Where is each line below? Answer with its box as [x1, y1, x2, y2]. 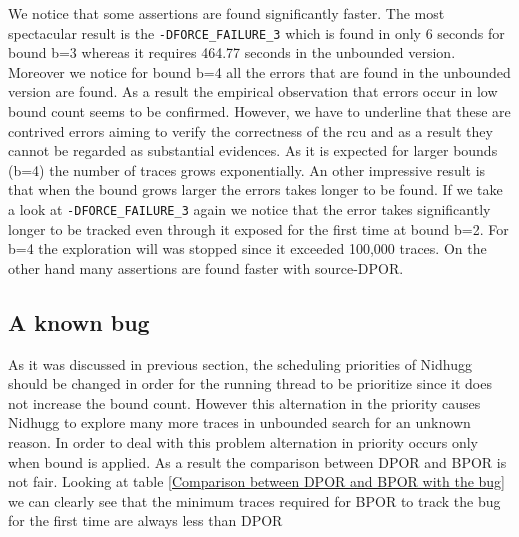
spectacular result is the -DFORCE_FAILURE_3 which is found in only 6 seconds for [8, 22, 505, 43]
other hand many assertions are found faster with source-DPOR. [8, 257, 404, 278]
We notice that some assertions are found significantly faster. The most [8, 3, 445, 23]
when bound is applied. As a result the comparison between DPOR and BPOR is [8, 451, 507, 472]
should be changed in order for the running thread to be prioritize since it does [8, 373, 492, 394]
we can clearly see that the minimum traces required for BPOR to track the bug [8, 490, 501, 511]
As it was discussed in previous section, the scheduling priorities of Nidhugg [8, 353, 472, 374]
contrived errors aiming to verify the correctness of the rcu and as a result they [8, 120, 493, 141]
